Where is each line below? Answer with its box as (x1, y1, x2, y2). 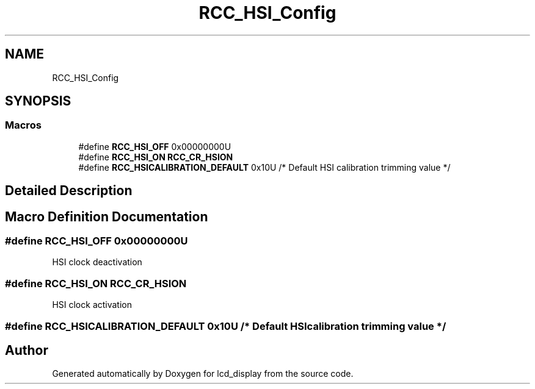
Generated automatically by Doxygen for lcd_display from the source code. (52, 368, 354, 379)
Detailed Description (5, 183, 133, 199)
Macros (5, 119, 42, 132)
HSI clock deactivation (52, 257, 142, 268)
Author (5, 343, 48, 358)
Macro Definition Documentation (5, 209, 208, 224)
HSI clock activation (52, 299, 133, 310)
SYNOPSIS (5, 93, 71, 109)
